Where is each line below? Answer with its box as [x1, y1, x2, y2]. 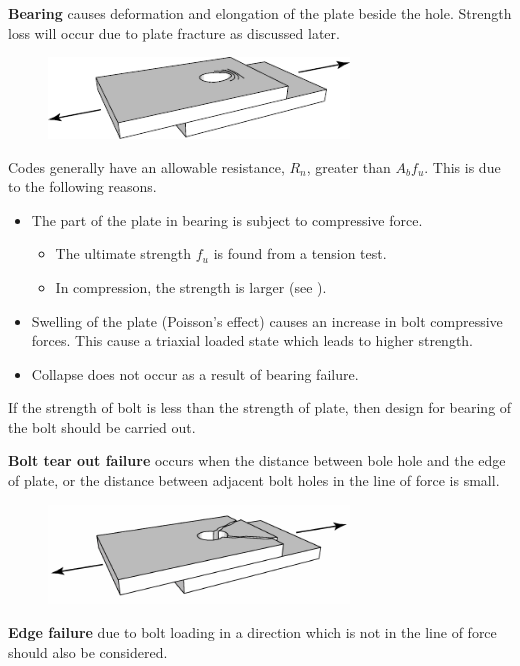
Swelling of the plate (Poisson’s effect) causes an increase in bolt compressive [31, 310, 503, 331]
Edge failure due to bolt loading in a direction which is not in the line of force [8, 621, 497, 642]
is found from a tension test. [213, 243, 387, 264]
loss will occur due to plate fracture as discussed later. [8, 22, 340, 43]
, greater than [306, 156, 391, 177]
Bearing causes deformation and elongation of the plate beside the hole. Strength [8, 3, 512, 23]
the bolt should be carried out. [8, 416, 196, 437]
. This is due [424, 156, 501, 177]
